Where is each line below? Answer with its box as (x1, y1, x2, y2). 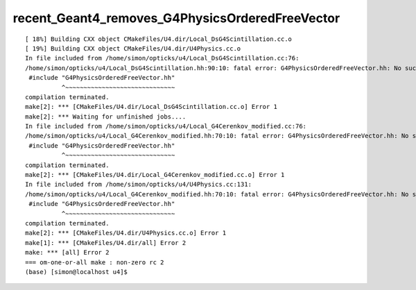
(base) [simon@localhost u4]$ (25, 268, 128, 275)
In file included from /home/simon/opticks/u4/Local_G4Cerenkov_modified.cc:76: (25, 122, 307, 130)
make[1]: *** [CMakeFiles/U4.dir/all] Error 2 (25, 239, 187, 246)
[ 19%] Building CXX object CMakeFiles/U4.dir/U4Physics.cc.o (25, 44, 241, 52)
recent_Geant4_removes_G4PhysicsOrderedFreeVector (12, 10, 340, 26)
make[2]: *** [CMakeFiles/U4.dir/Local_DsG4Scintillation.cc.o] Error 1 (25, 103, 277, 111)
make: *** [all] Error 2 (25, 248, 110, 257)
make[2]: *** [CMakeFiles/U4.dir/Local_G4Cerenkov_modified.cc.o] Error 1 (25, 171, 285, 179)
